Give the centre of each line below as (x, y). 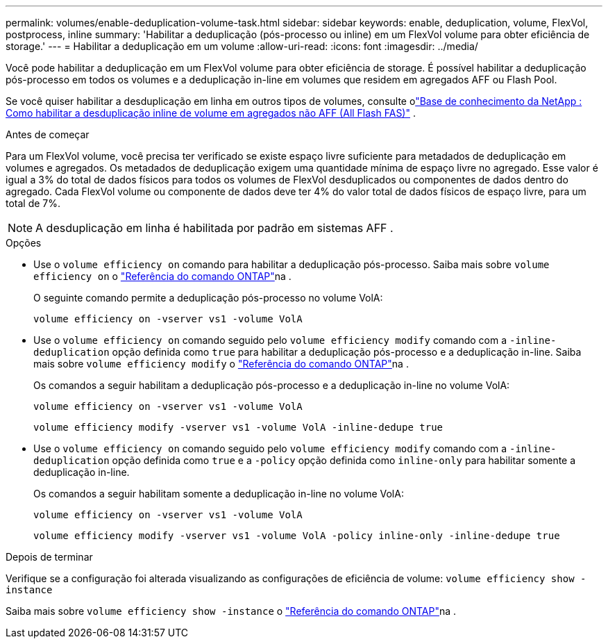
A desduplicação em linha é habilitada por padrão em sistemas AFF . (214, 228)
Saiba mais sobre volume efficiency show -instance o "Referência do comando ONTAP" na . (231, 611)
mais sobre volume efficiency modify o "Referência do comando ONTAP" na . (221, 364)
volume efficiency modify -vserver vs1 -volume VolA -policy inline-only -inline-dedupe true (297, 536)
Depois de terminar (49, 557)
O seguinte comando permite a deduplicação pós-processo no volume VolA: (208, 298)
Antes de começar (48, 134)
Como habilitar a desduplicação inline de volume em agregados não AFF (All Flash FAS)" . (211, 113)
